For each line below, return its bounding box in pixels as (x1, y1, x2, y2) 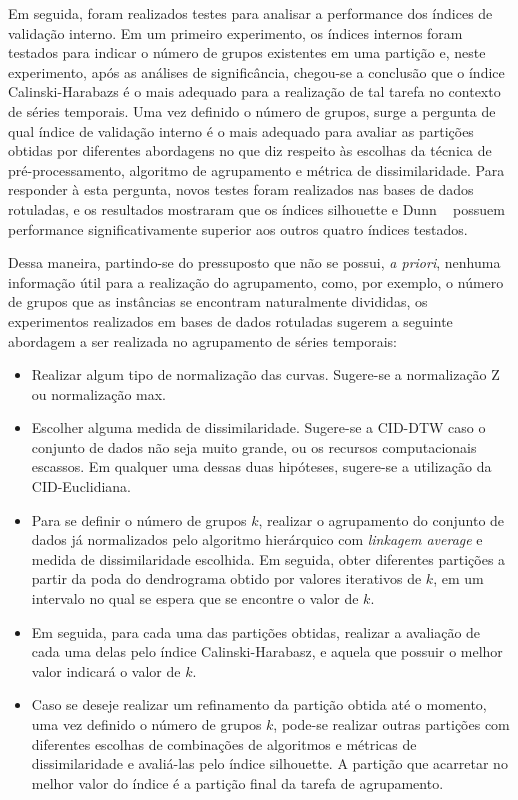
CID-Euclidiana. (31, 476, 131, 497)
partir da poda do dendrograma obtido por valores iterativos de (31, 568, 422, 589)
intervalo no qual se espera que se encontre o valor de (31, 588, 359, 609)
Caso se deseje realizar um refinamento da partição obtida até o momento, (31, 694, 487, 715)
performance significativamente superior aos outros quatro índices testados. (8, 218, 468, 239)
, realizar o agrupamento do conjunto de (258, 509, 505, 530)
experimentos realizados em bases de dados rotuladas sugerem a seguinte (8, 310, 453, 331)
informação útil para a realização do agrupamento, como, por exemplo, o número (8, 271, 504, 292)
